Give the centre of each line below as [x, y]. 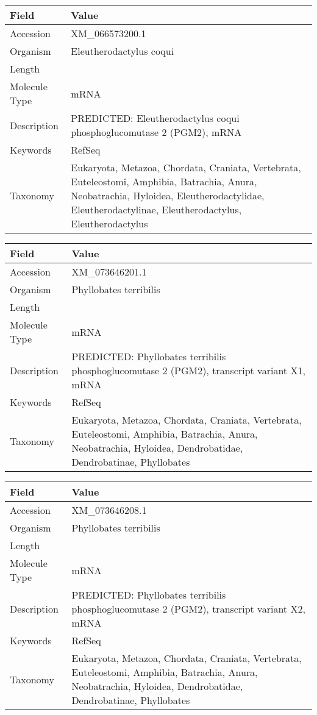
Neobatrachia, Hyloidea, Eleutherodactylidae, [168, 195]
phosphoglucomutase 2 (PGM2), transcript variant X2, [188, 609]
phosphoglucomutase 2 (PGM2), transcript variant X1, [188, 370]
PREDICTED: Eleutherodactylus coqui [155, 118]
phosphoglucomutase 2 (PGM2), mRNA [156, 132]
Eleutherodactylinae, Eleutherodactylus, [156, 209]
